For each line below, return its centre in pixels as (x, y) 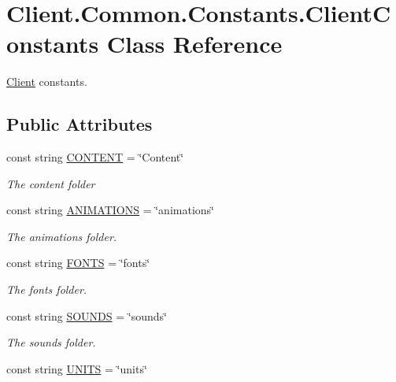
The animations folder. (62, 236)
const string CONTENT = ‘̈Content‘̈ (95, 157)
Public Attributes (80, 124)
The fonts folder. (47, 289)
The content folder (51, 183)
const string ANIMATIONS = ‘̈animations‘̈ (110, 210)
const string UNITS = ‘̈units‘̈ (77, 368)
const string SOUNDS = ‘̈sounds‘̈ (87, 315)
